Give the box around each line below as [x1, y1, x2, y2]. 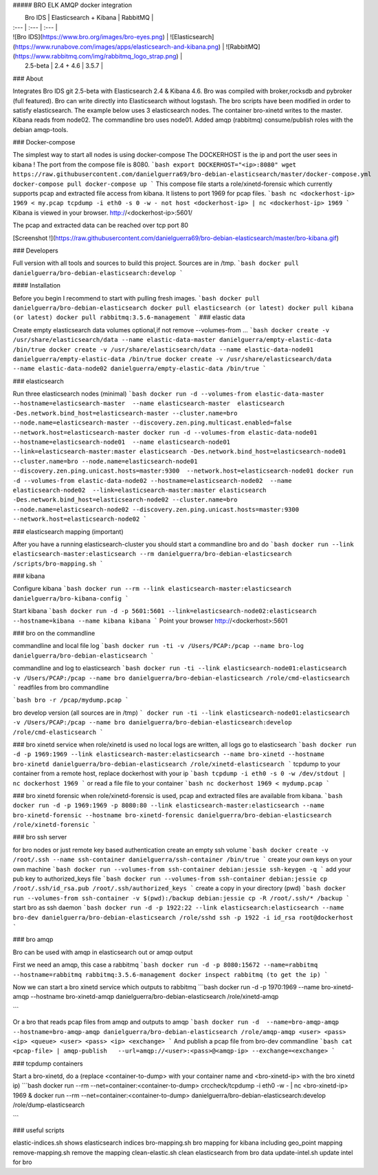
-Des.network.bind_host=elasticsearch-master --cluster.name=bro [12, 409, 238, 417]
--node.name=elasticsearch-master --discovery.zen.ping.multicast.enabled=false [12, 419, 292, 427]
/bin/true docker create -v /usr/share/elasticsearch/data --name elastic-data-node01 [12, 345, 314, 354]
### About [12, 74, 44, 83]
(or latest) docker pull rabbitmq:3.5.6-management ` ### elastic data [12, 313, 245, 321]
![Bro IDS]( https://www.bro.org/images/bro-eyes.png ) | [12, 33, 169, 41]
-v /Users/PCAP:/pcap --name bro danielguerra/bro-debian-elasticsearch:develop [12, 719, 292, 726]
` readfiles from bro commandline [12, 683, 109, 691]
